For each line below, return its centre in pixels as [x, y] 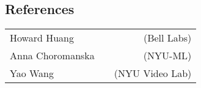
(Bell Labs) [167, 38]
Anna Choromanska [52, 56]
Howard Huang [42, 38]
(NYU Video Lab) [153, 73]
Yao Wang [32, 73]
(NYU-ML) [167, 56]
